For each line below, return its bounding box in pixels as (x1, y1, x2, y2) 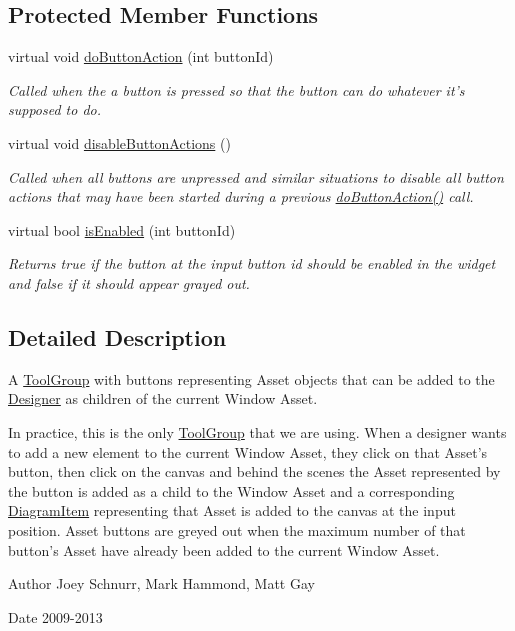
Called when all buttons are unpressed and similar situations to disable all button (8, 166, 504, 187)
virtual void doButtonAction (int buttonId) (8, 46, 274, 67)
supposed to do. (8, 99, 102, 120)
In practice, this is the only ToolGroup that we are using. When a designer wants (8, 421, 507, 442)
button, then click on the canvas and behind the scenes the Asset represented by (8, 461, 501, 482)
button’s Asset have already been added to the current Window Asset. (8, 539, 440, 560)
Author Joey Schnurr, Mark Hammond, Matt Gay (8, 573, 315, 594)
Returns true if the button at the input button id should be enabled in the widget (8, 253, 496, 274)
